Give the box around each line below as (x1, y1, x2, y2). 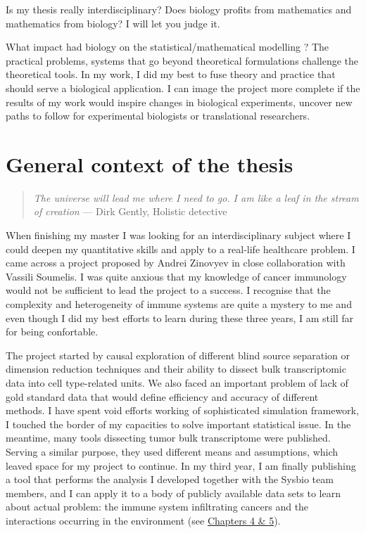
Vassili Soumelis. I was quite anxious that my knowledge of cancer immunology (6, 269, 347, 283)
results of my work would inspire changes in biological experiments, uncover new (6, 94, 353, 109)
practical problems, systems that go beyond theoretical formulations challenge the (6, 53, 359, 68)
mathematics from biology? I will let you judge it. (6, 15, 220, 30)
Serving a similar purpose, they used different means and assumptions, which (6, 444, 339, 458)
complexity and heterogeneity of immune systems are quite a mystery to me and (6, 297, 352, 312)
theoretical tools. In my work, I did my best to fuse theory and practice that (6, 67, 336, 82)
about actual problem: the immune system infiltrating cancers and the (6, 499, 309, 514)
